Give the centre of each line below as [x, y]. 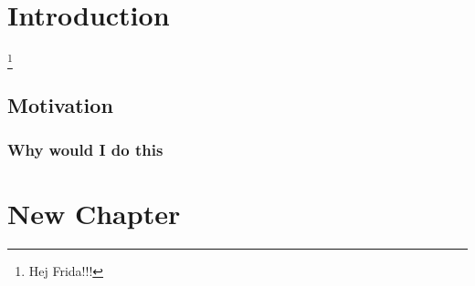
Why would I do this [85, 150]
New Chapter [94, 214]
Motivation [60, 104]
